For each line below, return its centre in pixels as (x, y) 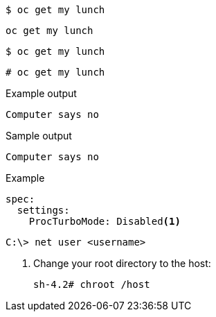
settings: (43, 210)
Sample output (39, 136)
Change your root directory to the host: (122, 263)
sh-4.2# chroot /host (92, 284)
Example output (41, 93)
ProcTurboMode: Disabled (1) (105, 221)
